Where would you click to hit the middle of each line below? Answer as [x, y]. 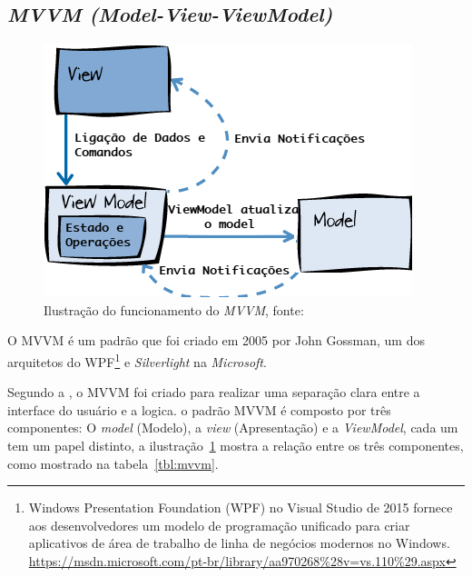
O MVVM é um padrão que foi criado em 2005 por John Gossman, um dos [216, 340]
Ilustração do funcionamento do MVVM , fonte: [174, 309]
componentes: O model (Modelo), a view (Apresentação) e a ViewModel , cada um [233, 428]
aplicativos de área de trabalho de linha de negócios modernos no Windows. [239, 543]
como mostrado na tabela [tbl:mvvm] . [113, 463]
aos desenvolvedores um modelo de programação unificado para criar [219, 525]
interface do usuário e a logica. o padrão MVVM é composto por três [199, 409]
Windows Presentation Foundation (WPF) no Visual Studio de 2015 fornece [241, 507]
